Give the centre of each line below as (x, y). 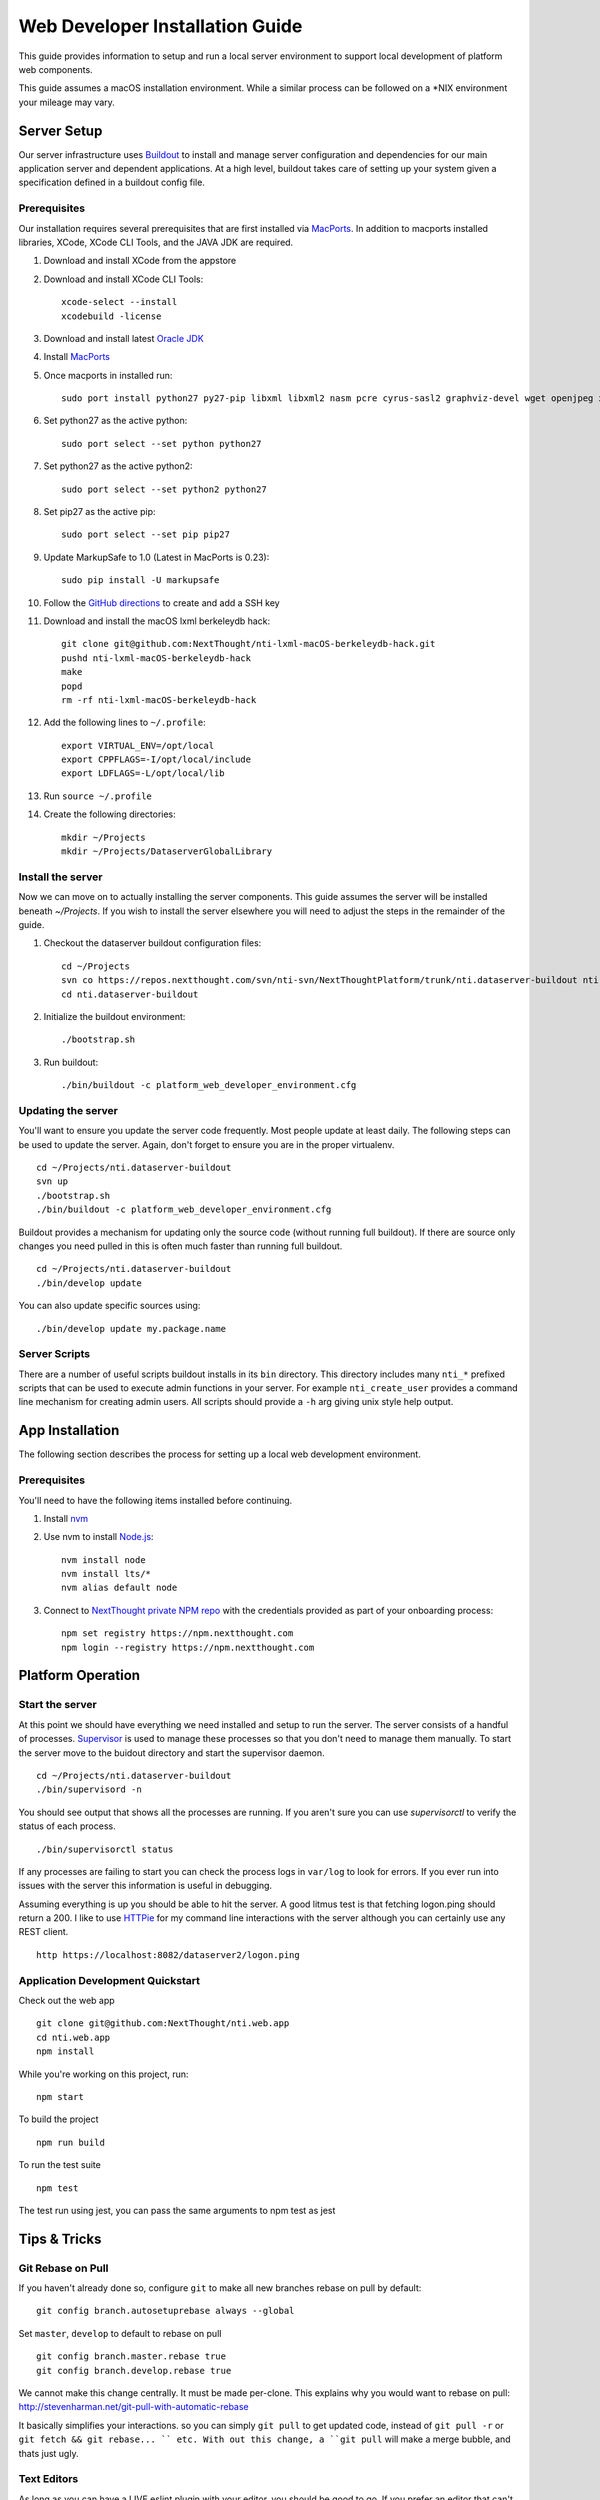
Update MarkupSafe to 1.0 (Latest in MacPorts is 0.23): (156, 557)
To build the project (58, 2119)
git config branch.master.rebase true (131, 2356)
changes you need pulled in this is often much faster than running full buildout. (180, 1246)
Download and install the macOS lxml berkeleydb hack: (157, 621)
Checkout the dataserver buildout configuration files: (152, 943)
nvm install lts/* (106, 1574)
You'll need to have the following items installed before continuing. (155, 1500)
